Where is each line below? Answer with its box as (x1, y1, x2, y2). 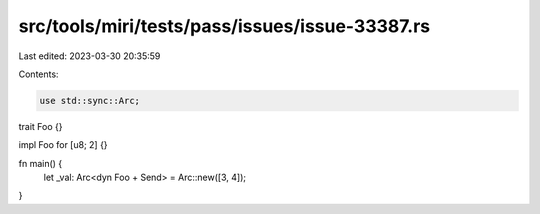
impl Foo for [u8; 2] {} (18, 139, 109, 151)
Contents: (18, 68, 59, 80)
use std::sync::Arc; (39, 95, 140, 106)
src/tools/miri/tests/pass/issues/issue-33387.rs (18, 15, 430, 37)
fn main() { (18, 157, 63, 169)
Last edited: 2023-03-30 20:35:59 (18, 50, 161, 62)
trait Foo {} (18, 120, 63, 132)
